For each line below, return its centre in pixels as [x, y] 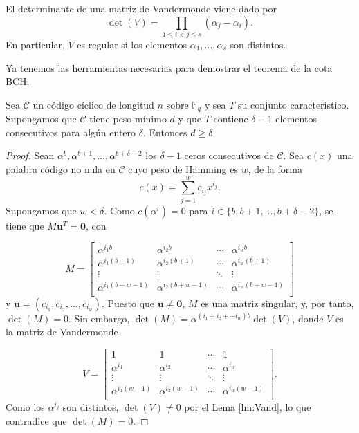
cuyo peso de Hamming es [183, 168]
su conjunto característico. [293, 104]
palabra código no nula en [61, 168]
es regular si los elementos [132, 44]
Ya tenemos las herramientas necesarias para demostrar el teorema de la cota [169, 67]
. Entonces [165, 132]
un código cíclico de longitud [93, 104]
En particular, [35, 44]
